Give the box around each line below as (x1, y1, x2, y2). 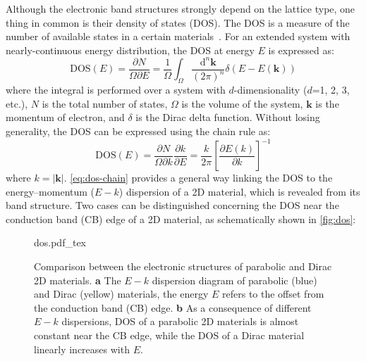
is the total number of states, (42, 96, 168, 110)
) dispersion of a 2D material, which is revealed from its (118, 184, 360, 198)
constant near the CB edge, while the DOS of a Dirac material (34, 327, 305, 342)
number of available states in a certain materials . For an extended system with (6, 29, 350, 44)
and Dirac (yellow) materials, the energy (34, 286, 209, 301)
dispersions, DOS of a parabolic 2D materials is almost (61, 314, 299, 329)
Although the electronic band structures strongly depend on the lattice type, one (6, 1, 355, 15)
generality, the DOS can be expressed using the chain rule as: (6, 123, 271, 138)
